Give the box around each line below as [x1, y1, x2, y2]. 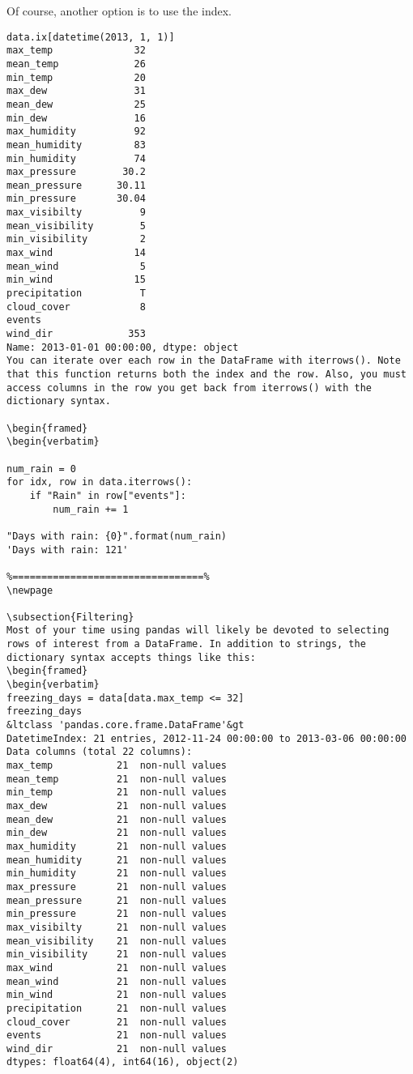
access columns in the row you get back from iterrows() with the [6, 381, 373, 394]
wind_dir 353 [6, 328, 146, 340]
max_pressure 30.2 [6, 166, 146, 178]
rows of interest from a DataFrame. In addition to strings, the [6, 638, 366, 650]
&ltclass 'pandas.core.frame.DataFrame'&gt [6, 719, 245, 731]
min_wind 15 [6, 274, 146, 286]
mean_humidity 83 [6, 139, 146, 151]
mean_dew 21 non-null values [6, 813, 228, 825]
